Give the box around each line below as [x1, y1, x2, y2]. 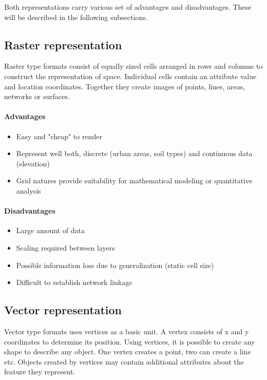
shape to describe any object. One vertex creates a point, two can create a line [4, 346, 251, 357]
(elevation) [16, 158, 50, 168]
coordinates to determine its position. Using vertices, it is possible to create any [4, 336, 255, 347]
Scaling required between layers [16, 242, 115, 253]
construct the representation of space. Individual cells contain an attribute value [4, 70, 257, 81]
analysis [16, 185, 41, 196]
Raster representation [4, 36, 122, 52]
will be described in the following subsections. [4, 11, 148, 22]
